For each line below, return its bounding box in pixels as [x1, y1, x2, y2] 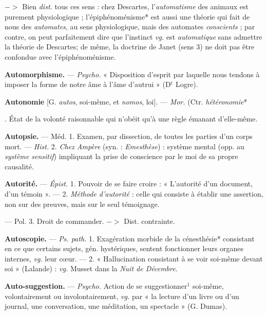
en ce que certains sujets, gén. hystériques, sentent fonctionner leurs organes [5, 243, 244, 254]
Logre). [175, 79, 198, 90]
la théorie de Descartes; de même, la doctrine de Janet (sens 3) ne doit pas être [5, 41, 255, 52]
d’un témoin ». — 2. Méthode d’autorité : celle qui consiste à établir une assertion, [5, 188, 263, 199]
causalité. [5, 161, 34, 171]
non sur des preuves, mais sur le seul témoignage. [5, 198, 160, 209]
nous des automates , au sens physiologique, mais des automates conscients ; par [5, 21, 255, 32]
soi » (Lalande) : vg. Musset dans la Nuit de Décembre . [5, 263, 178, 274]
